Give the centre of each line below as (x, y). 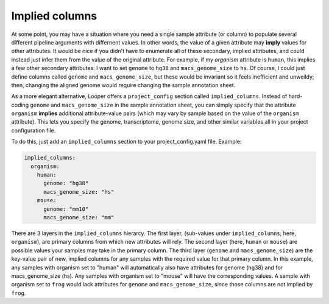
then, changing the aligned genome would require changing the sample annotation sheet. (123, 85)
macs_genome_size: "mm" (79, 217)
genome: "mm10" (66, 209)
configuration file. (34, 130)
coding (20, 105)
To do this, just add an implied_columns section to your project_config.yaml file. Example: (126, 142)
